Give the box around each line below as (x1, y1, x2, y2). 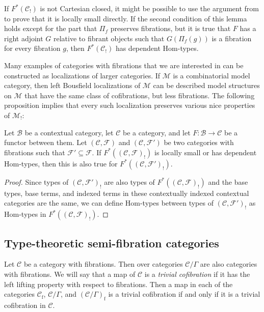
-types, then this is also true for (19, 158, 118, 168)
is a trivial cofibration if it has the (144, 268, 250, 279)
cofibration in (4, 299, 46, 310)
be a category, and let (123, 127, 191, 137)
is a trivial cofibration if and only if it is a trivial (108, 289, 260, 299)
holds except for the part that (4, 23, 97, 34)
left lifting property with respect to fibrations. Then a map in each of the (4, 278, 233, 289)
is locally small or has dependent (154, 147, 257, 157)
